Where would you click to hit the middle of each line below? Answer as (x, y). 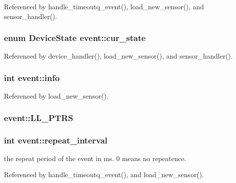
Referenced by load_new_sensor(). (56, 96)
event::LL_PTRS (39, 117)
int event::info (32, 77)
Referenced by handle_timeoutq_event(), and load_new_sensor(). (104, 174)
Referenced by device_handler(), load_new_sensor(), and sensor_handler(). (118, 56)
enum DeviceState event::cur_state (75, 38)
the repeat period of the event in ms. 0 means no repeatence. (95, 158)
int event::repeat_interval (56, 140)
